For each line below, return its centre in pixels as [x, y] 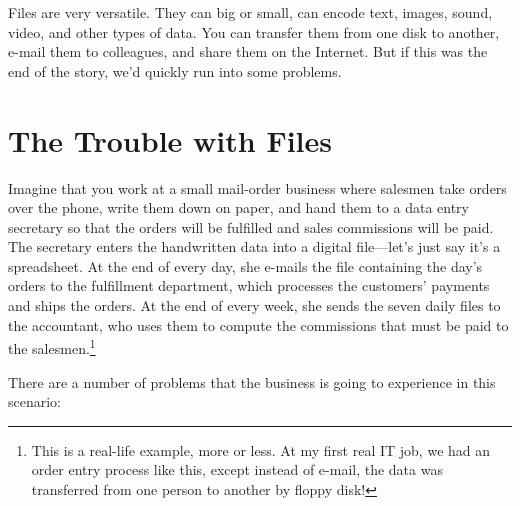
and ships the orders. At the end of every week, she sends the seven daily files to [254, 305]
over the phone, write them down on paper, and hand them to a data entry [239, 207]
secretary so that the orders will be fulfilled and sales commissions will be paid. [251, 226]
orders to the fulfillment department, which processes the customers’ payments [249, 285]
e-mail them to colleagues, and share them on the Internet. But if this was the [248, 51]
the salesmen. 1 [52, 346]
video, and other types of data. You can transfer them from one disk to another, [254, 31]
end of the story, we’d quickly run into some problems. [175, 70]
